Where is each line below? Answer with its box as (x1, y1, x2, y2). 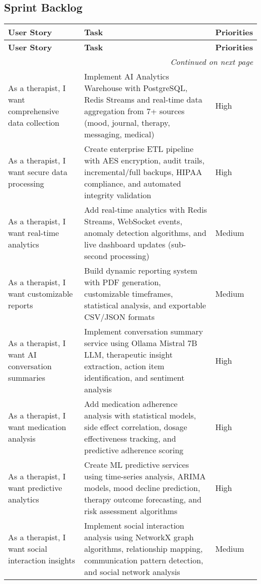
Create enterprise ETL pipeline (84, 143, 194, 155)
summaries (8, 372, 45, 384)
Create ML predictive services (84, 459, 189, 471)
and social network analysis (84, 566, 180, 578)
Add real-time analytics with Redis (84, 204, 207, 216)
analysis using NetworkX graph (84, 531, 194, 543)
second (84, 250, 108, 262)
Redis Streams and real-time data (84, 94, 202, 106)
